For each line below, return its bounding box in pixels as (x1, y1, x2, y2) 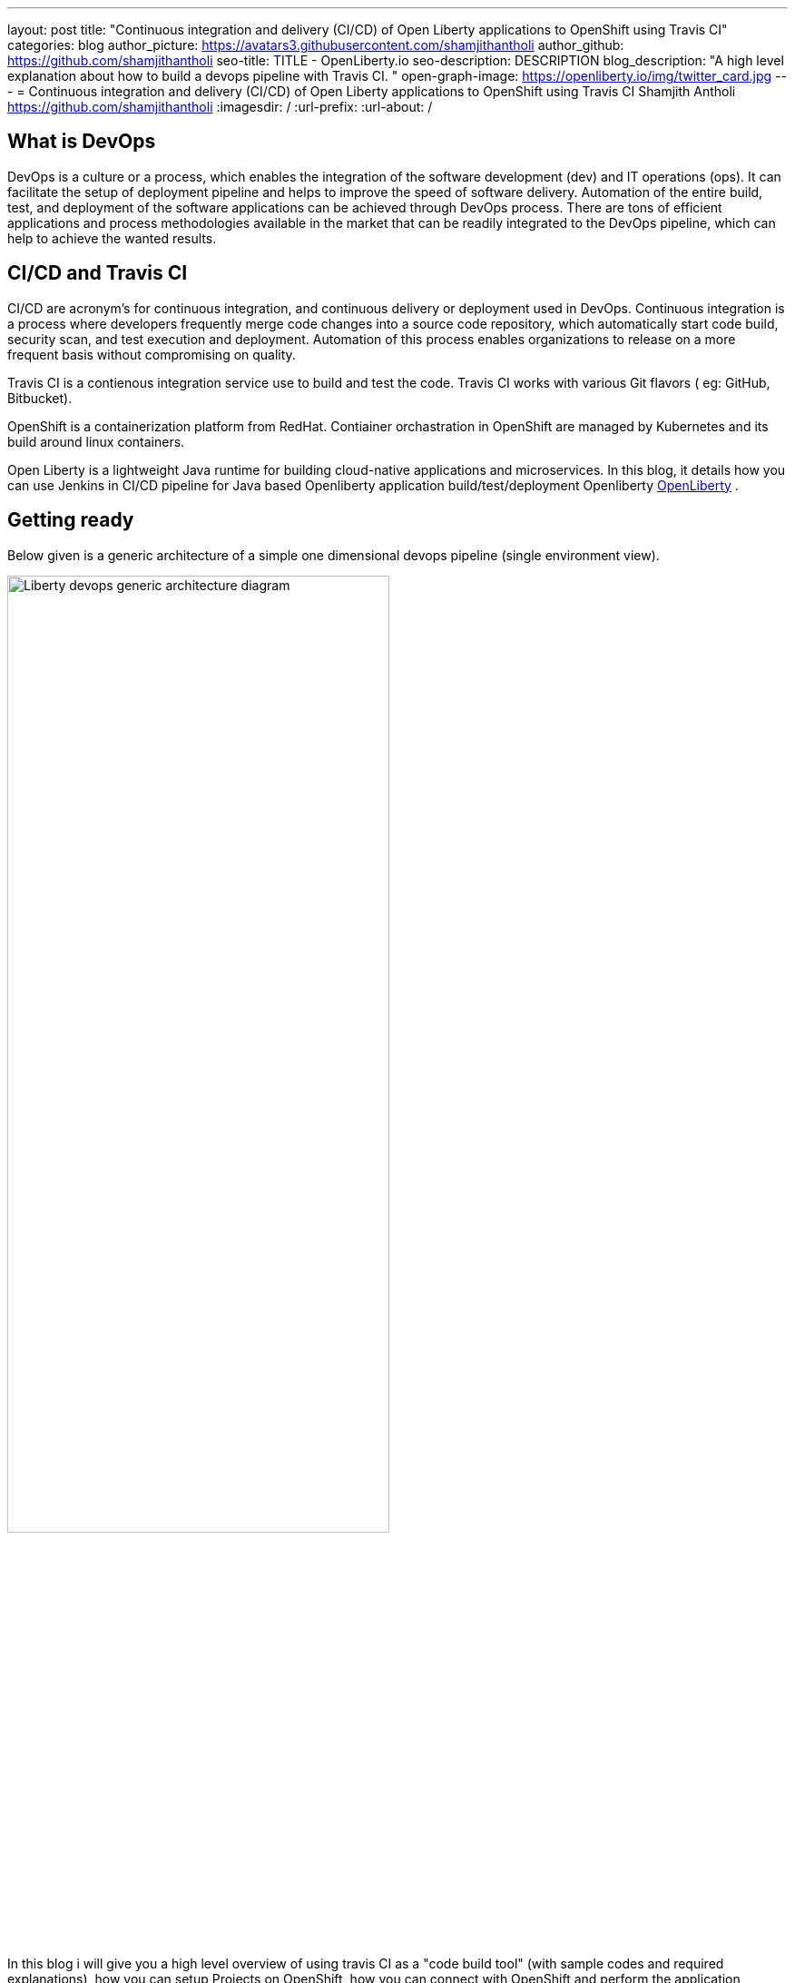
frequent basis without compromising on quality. (7, 346, 296, 362)
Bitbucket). (7, 390, 73, 406)
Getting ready (7, 508, 134, 532)
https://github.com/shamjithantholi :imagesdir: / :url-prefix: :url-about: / (7, 99, 433, 114)
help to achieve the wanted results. (7, 230, 217, 246)
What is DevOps (7, 130, 156, 153)
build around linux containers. (7, 433, 185, 449)
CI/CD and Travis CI (7, 261, 188, 285)
